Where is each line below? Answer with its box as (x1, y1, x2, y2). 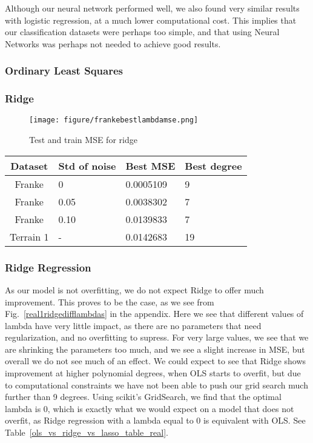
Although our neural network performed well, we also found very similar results (5, 2, 300, 14)
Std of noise (58, 158, 116, 173)
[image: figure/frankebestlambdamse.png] (29, 116, 199, 125)
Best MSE (125, 158, 176, 173)
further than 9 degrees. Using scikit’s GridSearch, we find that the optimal (5, 390, 282, 403)
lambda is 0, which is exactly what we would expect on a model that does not (5, 402, 294, 415)
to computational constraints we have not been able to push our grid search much (5, 378, 308, 391)
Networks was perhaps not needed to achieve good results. (5, 37, 221, 50)
